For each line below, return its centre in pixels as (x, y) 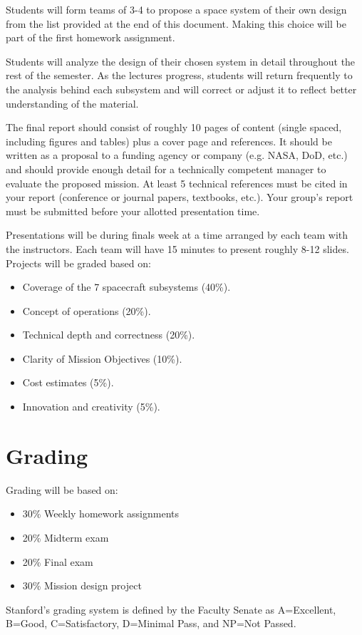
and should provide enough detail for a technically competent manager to (166, 169)
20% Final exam (58, 561)
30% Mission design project (82, 585)
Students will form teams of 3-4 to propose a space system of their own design (176, 9)
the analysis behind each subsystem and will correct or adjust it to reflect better (181, 89)
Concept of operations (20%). (87, 310)
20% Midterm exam (66, 537)
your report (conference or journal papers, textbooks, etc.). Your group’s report (180, 197)
